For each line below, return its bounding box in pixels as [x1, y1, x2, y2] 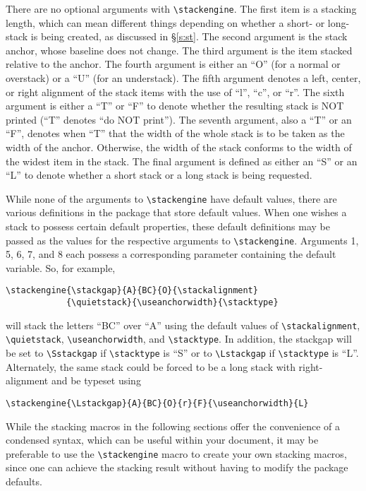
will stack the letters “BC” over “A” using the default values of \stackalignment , [6, 317, 360, 332]
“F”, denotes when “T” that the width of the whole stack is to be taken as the [6, 126, 345, 141]
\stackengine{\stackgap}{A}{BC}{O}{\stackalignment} [6, 285, 258, 296]
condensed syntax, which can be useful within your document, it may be [6, 432, 319, 447]
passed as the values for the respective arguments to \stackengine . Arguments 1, [6, 232, 359, 247]
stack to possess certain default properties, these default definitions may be [6, 219, 330, 234]
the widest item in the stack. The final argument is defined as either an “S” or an [6, 153, 358, 168]
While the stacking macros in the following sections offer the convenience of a [6, 418, 340, 433]
